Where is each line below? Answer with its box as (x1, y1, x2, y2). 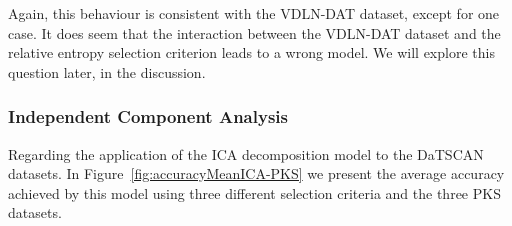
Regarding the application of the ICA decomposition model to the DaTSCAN (8, 143, 484, 164)
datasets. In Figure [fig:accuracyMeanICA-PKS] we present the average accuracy (8, 163, 505, 184)
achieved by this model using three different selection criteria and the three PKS (8, 182, 501, 203)
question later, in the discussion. (8, 61, 206, 82)
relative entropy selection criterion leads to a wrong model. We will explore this (8, 42, 495, 63)
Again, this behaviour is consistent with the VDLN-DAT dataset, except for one (8, 3, 500, 23)
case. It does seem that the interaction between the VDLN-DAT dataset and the (8, 22, 501, 43)
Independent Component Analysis (8, 104, 288, 129)
